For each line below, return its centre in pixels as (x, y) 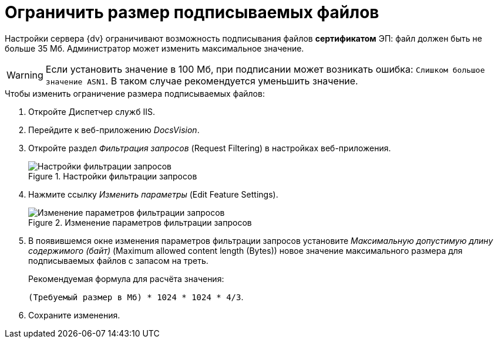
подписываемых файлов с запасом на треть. (118, 260)
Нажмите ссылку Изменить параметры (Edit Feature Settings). (153, 194)
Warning (25, 75)
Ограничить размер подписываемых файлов (192, 12)
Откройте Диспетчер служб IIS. (92, 111)
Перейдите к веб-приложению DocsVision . (114, 130)
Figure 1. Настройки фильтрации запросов (113, 176)
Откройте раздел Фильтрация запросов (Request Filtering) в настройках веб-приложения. (210, 148)
